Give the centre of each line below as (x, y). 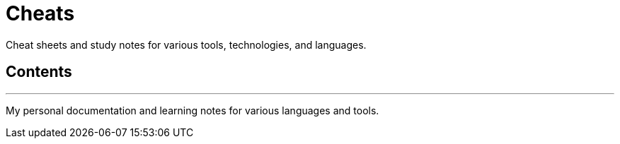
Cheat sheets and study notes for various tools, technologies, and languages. (186, 44)
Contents (39, 72)
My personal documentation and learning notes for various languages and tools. (193, 110)
